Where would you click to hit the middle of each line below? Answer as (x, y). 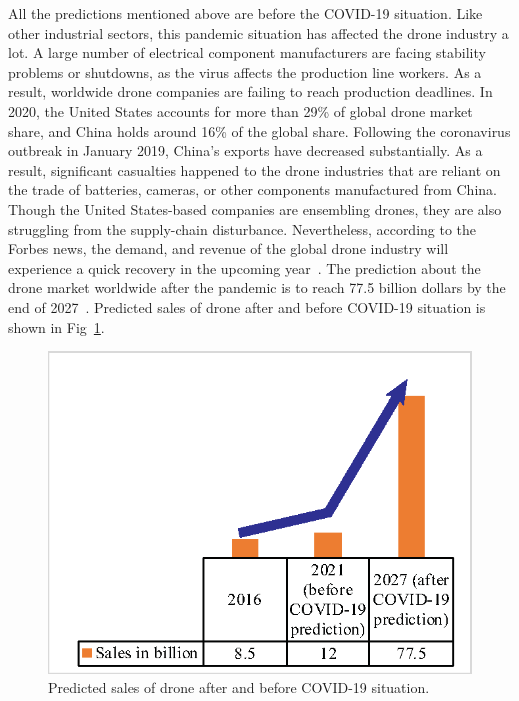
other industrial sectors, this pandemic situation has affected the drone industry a (258, 32)
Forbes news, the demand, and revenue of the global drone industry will (228, 248)
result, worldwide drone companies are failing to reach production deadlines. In (250, 91)
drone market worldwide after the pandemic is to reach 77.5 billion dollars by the (257, 287)
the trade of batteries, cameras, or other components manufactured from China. (252, 189)
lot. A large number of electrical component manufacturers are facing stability (247, 52)
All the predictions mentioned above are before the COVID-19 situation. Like (245, 13)
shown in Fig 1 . (56, 326)
